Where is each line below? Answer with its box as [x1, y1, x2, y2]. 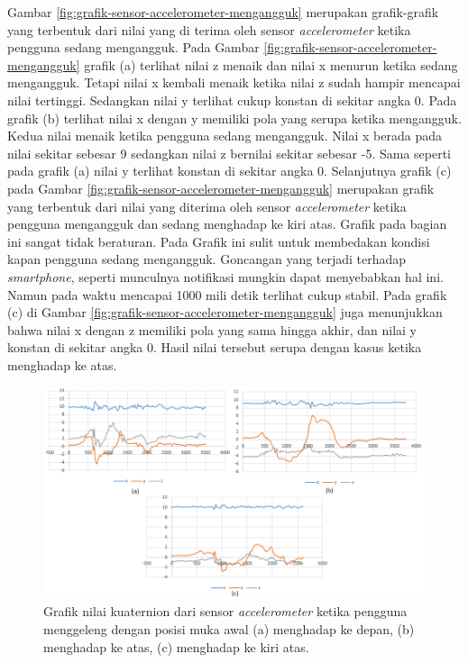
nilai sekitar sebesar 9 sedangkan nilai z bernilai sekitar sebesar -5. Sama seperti [7, 143, 451, 162]
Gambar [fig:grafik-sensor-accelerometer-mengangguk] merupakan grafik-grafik [7, 3, 439, 21]
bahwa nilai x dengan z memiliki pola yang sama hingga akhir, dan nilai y [7, 320, 417, 339]
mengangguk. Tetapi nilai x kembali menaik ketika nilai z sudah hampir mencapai [7, 73, 461, 92]
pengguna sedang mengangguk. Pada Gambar [7, 38, 260, 57]
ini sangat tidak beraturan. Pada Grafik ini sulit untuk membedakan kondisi [7, 232, 430, 250]
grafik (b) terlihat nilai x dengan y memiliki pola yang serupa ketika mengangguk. [7, 108, 462, 127]
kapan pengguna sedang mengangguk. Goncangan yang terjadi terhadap [7, 250, 407, 268]
